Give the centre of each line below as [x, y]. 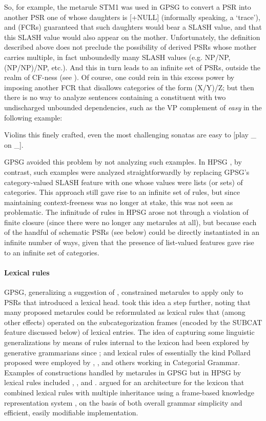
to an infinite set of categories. [52, 252]
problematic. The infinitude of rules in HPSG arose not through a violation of [126, 212]
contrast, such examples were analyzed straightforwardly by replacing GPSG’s [127, 172]
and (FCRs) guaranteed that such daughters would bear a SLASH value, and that [133, 27]
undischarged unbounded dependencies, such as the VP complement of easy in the [133, 107]
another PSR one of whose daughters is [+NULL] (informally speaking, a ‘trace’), [132, 17]
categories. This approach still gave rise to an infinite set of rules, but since [122, 192]
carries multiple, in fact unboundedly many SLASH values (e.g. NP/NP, [117, 57]
